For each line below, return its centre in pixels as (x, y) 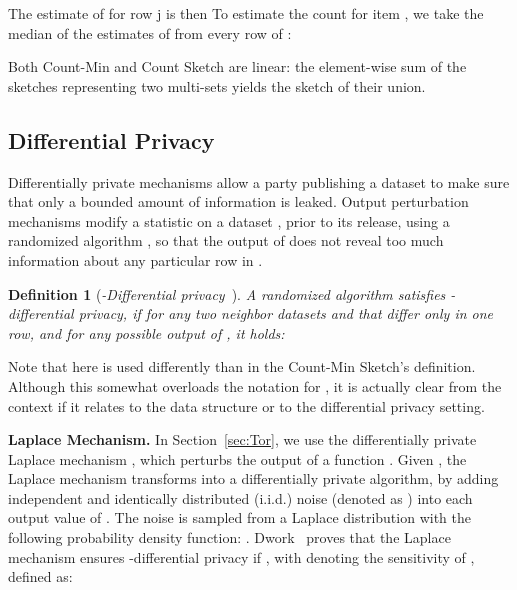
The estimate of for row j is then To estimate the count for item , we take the (246, 13)
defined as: (40, 576)
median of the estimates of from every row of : (150, 32)
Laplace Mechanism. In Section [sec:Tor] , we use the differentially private (242, 439)
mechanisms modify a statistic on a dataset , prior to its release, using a (229, 220)
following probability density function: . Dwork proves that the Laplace (229, 537)
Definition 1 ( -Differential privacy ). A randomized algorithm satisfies (227, 293)
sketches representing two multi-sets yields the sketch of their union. (217, 85)
